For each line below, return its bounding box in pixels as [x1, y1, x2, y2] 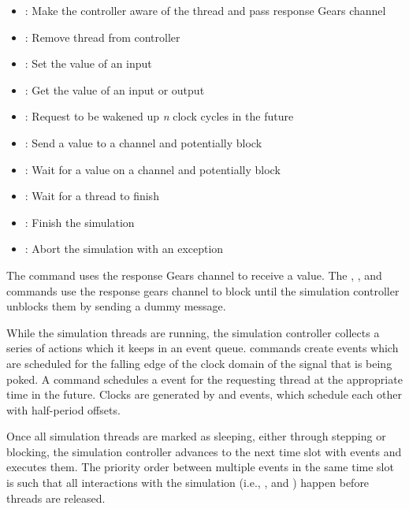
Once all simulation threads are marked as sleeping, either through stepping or [6, 428, 386, 444]
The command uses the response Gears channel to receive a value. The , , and [6, 266, 382, 283]
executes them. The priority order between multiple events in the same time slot [6, 459, 394, 475]
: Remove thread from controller [24, 28, 180, 45]
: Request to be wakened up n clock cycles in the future [24, 108, 294, 124]
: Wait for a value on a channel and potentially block [24, 161, 281, 177]
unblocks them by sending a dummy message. [6, 298, 226, 314]
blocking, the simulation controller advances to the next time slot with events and [6, 443, 402, 459]
